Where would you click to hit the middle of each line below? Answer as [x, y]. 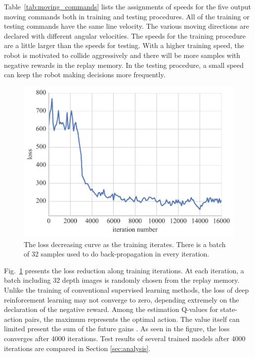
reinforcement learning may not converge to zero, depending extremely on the [122, 299]
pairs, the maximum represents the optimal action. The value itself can [132, 319]
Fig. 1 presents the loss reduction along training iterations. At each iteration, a [124, 270]
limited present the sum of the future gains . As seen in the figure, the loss [117, 329]
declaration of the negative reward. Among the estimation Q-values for [111, 309]
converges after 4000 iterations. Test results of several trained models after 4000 [125, 338]
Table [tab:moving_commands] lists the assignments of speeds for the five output [127, 6]
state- [229, 309]
